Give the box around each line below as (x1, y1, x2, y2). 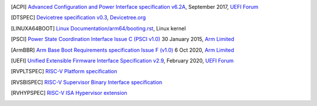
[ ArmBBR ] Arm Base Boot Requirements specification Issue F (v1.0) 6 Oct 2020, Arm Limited (11, 46, 234, 53)
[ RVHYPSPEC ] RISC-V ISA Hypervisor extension (11, 90, 127, 97)
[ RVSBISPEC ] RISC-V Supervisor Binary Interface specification (11, 78, 163, 86)
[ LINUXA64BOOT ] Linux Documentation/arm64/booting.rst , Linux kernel (11, 25, 186, 32)
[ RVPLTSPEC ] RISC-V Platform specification (11, 68, 117, 75)
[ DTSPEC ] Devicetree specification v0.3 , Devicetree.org (11, 14, 146, 21)
